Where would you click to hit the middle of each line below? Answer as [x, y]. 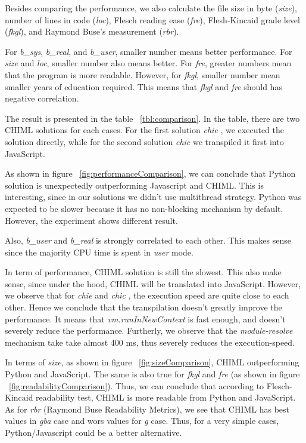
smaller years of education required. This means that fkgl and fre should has [143, 86]
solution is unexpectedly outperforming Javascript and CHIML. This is [134, 185]
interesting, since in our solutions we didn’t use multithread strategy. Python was [153, 197]
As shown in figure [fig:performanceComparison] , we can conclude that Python [150, 173]
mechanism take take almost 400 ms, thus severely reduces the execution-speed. [150, 342]
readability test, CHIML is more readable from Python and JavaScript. [166, 397]
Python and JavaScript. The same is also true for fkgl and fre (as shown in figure [152, 374]
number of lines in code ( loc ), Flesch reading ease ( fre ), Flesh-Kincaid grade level [152, 19]
